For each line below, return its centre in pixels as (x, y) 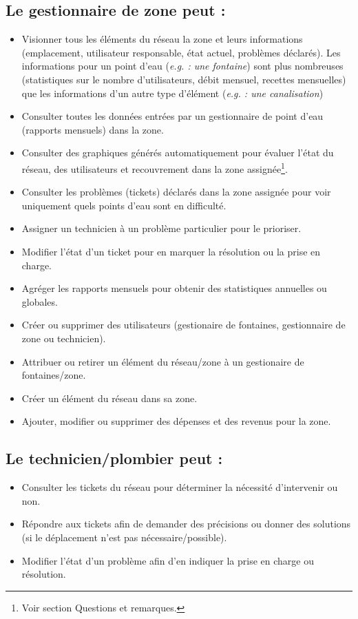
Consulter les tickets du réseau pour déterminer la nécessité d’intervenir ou (180, 487)
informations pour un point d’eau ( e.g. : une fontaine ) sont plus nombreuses (182, 66)
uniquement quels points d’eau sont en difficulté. (124, 205)
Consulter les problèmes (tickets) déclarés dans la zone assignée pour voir (176, 192)
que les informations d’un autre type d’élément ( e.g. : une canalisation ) (172, 93)
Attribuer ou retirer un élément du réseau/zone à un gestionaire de (163, 361)
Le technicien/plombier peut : (114, 458)
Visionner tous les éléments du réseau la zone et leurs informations (162, 39)
